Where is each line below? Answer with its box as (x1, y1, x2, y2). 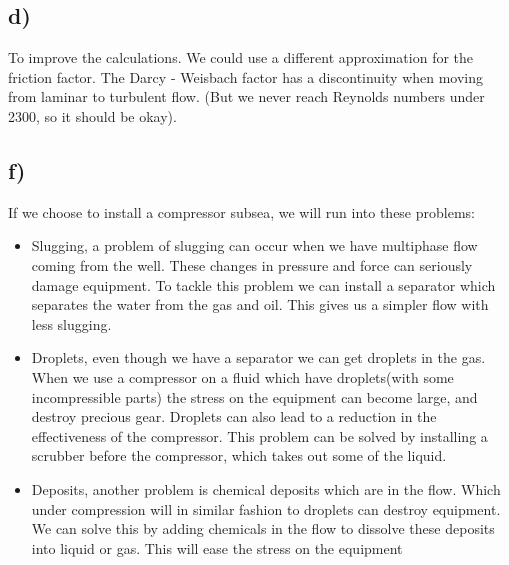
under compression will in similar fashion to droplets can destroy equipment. (31, 498, 501, 519)
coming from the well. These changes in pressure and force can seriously (31, 254, 473, 275)
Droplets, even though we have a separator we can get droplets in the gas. (31, 347, 486, 368)
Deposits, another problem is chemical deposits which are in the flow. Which (31, 478, 501, 499)
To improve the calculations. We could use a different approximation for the (8, 47, 474, 68)
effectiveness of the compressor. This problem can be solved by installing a (31, 425, 488, 446)
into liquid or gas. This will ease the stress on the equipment (31, 537, 403, 558)
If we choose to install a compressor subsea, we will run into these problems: (8, 201, 475, 222)
